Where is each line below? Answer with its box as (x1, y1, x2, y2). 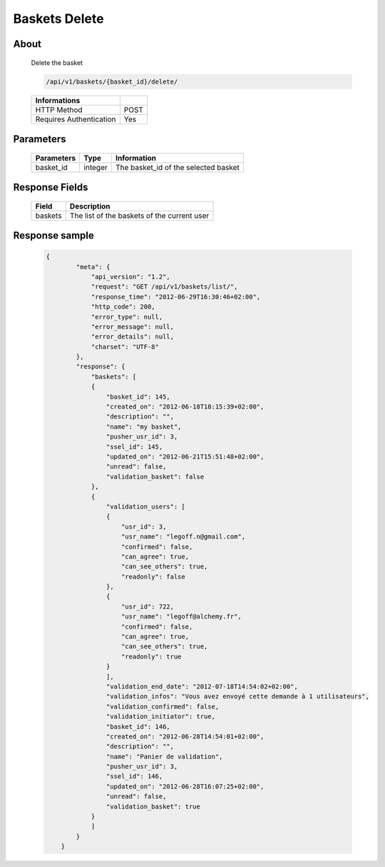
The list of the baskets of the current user (69, 211, 210, 221)
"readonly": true (121, 652, 182, 661)
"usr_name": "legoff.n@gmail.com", (121, 533, 246, 541)
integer (83, 162, 108, 172)
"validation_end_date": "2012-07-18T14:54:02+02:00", (106, 682, 299, 691)
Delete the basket (31, 58, 83, 67)
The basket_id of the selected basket (115, 162, 240, 172)
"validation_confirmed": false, (106, 702, 220, 711)
